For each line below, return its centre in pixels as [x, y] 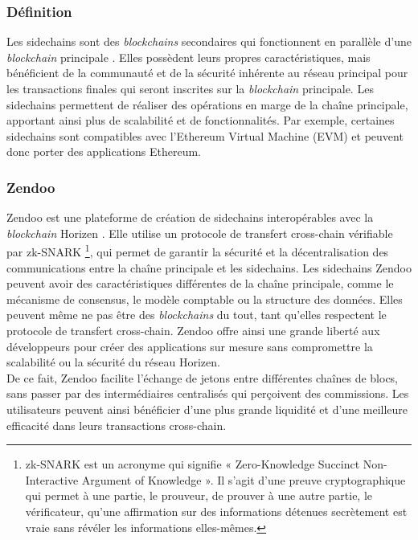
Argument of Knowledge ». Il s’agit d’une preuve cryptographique [244, 479]
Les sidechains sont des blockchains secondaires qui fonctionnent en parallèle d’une [209, 41]
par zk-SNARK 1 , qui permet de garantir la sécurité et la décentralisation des [198, 251]
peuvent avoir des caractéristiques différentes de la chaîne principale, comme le [200, 283]
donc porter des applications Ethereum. [104, 151]
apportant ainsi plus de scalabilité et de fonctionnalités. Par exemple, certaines [201, 120]
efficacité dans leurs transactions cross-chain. [117, 425]
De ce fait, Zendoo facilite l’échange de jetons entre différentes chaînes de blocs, [203, 377]
